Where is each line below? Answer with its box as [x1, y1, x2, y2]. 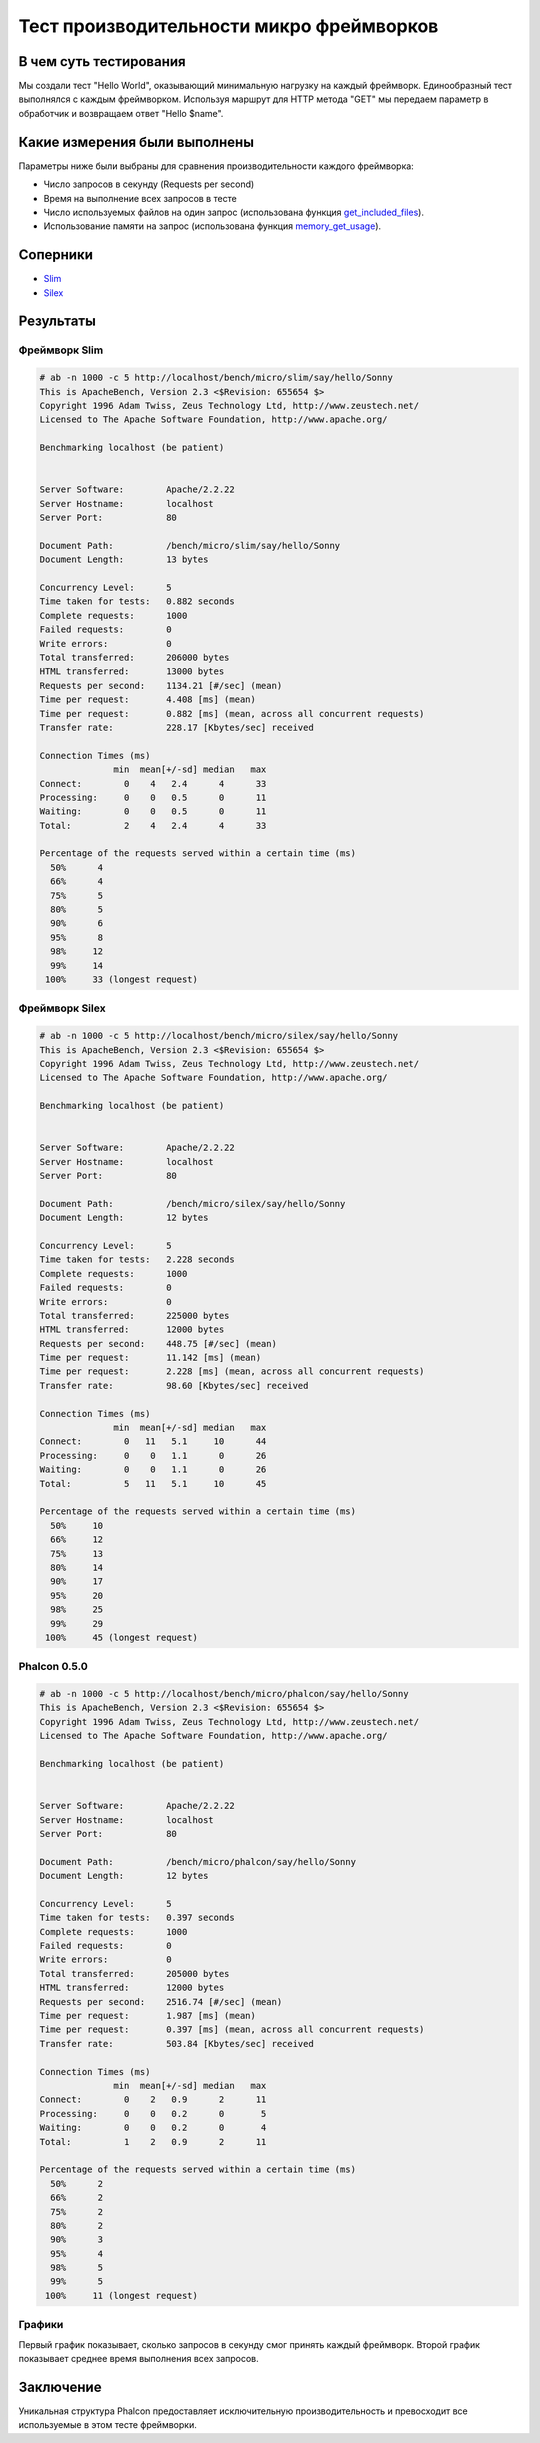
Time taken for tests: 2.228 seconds [39, 1254, 235, 1265]
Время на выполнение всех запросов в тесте [43, 192, 237, 204]
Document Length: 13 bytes [39, 554, 209, 565]
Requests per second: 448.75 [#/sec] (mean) [39, 1338, 277, 1349]
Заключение [18, 2378, 102, 2395]
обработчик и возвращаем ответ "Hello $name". [18, 107, 224, 119]
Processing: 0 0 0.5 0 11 [39, 791, 267, 803]
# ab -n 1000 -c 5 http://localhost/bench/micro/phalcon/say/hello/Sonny [39, 1688, 409, 1700]
